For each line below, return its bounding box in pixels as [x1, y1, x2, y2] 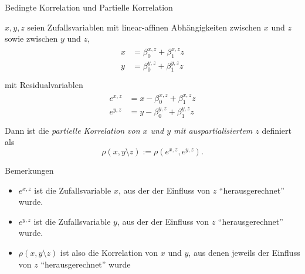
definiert [262, 124, 292, 136]
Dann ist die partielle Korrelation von [5, 124, 140, 136]
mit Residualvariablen [5, 78, 83, 90]
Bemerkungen [5, 164, 54, 176]
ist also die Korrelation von [60, 246, 158, 258]
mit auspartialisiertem [174, 124, 253, 136]
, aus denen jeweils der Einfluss [188, 246, 300, 258]
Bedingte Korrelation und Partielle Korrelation [5, 1, 173, 13]
